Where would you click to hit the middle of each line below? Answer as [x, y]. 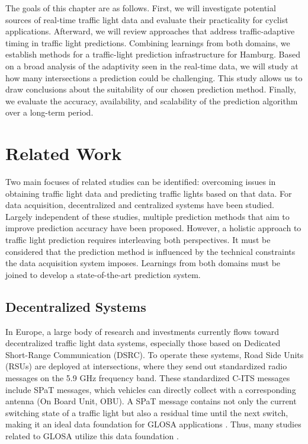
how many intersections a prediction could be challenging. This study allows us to [154, 77]
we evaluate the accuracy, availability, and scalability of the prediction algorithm [152, 100]
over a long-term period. [49, 112]
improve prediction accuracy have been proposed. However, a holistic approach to [153, 228]
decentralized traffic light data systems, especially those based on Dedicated [143, 343]
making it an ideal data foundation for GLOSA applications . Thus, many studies [153, 424]
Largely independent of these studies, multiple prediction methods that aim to [147, 216]
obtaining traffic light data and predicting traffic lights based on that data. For [149, 193]
